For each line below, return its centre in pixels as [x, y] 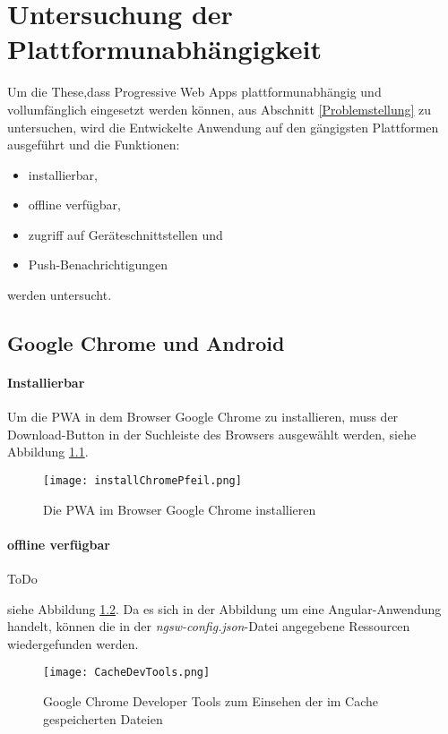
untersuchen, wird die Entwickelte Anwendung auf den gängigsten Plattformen [223, 127]
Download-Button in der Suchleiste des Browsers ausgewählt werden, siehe [212, 434]
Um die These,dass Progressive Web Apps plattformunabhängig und [194, 92]
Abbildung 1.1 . [48, 452]
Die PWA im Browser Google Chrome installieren [180, 509]
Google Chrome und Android [146, 343]
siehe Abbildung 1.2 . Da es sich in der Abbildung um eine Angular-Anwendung [224, 608]
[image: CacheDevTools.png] [127, 673]
